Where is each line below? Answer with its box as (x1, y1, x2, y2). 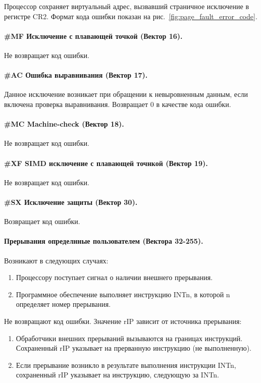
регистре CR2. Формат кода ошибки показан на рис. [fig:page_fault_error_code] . (4, 11, 257, 21)
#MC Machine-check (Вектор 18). (4, 119, 124, 129)
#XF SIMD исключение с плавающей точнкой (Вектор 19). (4, 157, 208, 168)
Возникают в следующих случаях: (4, 255, 109, 265)
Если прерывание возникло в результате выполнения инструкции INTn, (16, 359, 236, 370)
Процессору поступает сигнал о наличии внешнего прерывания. (16, 272, 213, 283)
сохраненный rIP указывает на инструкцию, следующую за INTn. (16, 369, 220, 380)
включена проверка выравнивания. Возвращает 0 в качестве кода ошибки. (4, 98, 231, 109)
